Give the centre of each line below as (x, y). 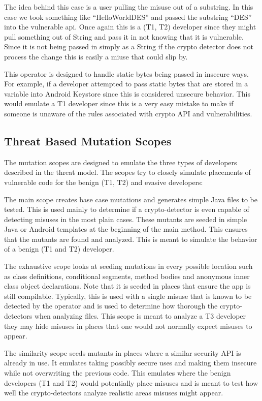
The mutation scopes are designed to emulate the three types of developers (121, 162)
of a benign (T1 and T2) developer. (59, 249)
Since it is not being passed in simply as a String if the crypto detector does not (129, 47)
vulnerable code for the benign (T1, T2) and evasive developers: (104, 182)
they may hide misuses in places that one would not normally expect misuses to (128, 326)
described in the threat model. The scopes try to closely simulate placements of (127, 172)
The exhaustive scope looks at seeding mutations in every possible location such (128, 266)
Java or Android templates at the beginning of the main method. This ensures (126, 229)
